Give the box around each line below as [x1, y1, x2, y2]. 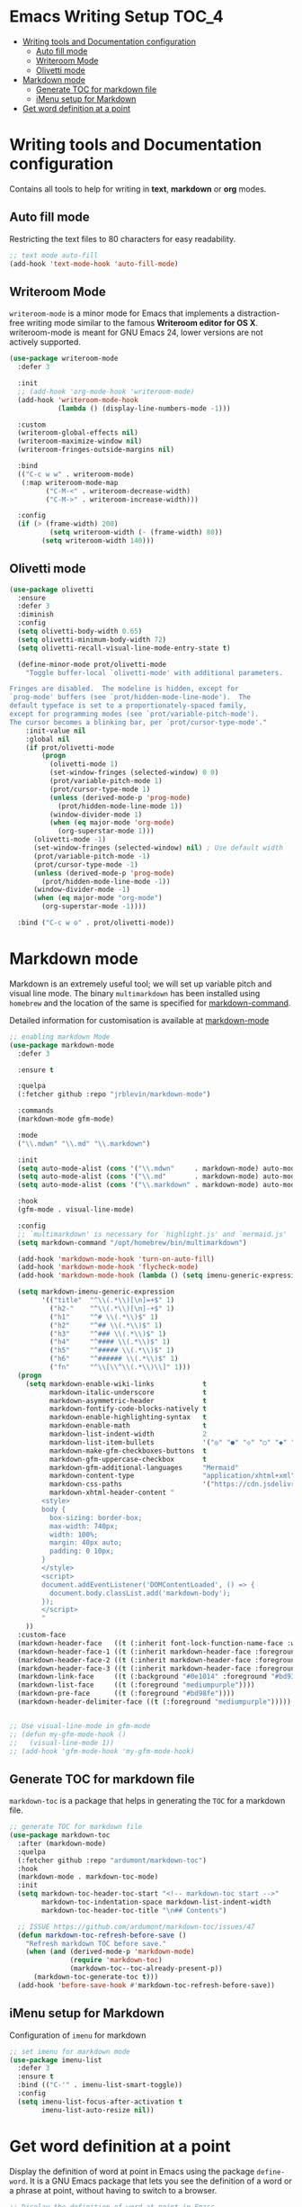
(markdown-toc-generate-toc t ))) [32, 1973, 159, 1982]
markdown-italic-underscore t [49, 1388, 207, 1397]
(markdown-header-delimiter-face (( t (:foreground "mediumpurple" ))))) [17, 1698, 292, 1707]
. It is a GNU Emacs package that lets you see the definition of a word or [25, 2175, 292, 2186]
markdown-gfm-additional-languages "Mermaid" [49, 1463, 240, 1473]
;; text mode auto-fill [9, 250, 99, 260]
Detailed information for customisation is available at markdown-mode [9, 1014, 270, 1025]
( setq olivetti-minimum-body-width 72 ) [17, 635, 167, 644]
